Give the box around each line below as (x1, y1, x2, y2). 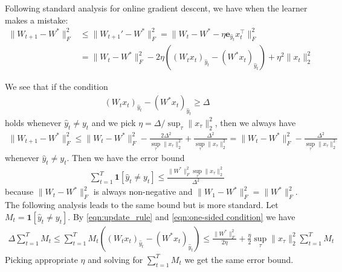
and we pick (91, 116, 136, 128)
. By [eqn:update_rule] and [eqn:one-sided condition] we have (68, 210, 295, 223)
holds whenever (5, 116, 62, 128)
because (5, 185, 34, 198)
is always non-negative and (93, 185, 193, 198)
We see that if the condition (5, 80, 108, 93)
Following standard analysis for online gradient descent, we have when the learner (5, 2, 308, 14)
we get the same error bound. (184, 253, 294, 265)
